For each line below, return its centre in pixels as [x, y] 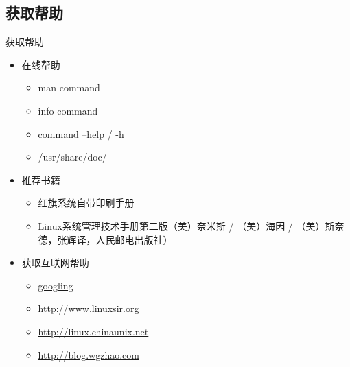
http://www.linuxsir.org [89, 308]
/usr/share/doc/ [72, 157]
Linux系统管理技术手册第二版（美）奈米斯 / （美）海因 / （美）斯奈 [191, 225]
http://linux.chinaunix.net [93, 331]
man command [69, 87]
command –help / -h [81, 133]
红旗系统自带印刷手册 [86, 203]
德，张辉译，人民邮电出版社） [105, 239]
